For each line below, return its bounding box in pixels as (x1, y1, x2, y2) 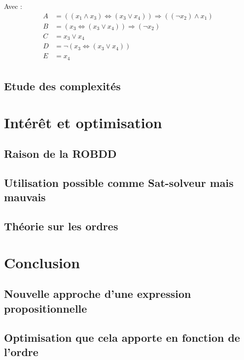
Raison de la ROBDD (4, 146, 117, 161)
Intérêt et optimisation (4, 112, 162, 132)
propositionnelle (4, 300, 87, 316)
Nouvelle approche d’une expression (4, 286, 191, 301)
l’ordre (4, 344, 38, 359)
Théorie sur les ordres (4, 218, 118, 234)
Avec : (4, 1, 22, 11)
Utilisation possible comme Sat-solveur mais (4, 175, 234, 190)
